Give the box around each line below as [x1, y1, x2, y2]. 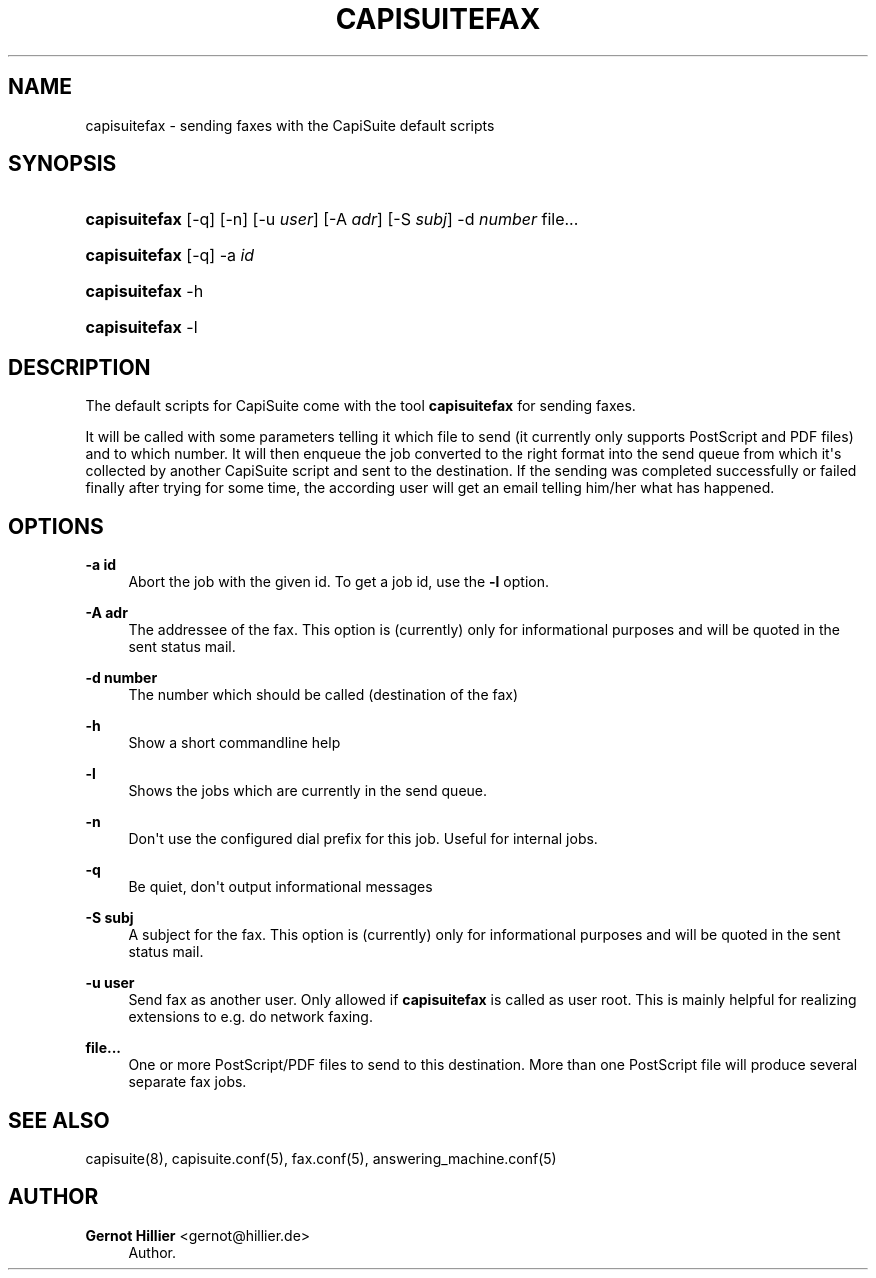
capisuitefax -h [85, 281, 204, 302]
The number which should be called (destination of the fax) [128, 686, 519, 704]
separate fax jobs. [128, 1073, 247, 1091]
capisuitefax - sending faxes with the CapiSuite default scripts [85, 116, 495, 134]
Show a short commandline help [128, 734, 341, 752]
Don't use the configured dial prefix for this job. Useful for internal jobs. [128, 830, 598, 848]
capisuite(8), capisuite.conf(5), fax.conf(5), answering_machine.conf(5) [85, 1149, 557, 1167]
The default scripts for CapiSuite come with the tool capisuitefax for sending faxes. [85, 397, 636, 415]
